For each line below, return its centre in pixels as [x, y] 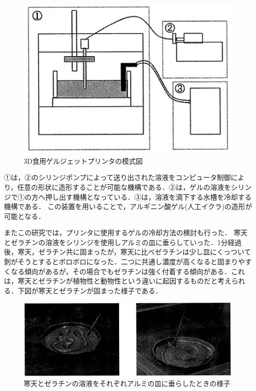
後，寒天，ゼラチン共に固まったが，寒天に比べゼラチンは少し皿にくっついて [128, 252]
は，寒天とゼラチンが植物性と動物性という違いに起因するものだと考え [118, 281]
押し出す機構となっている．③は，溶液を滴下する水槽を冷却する [148, 196]
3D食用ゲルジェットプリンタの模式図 [83, 160]
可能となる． [25, 216]
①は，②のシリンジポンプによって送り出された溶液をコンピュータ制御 [117, 177]
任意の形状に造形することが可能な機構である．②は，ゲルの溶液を [124, 187]
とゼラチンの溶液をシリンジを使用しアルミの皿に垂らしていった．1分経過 [123, 242]
